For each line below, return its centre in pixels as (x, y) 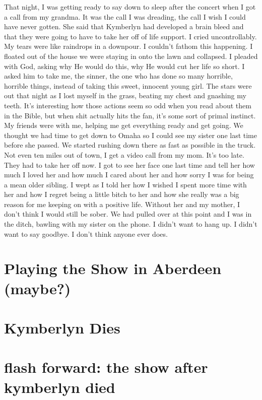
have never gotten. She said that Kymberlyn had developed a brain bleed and (124, 26)
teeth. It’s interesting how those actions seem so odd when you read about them (128, 105)
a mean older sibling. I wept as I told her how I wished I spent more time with (125, 184)
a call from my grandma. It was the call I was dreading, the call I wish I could (125, 16)
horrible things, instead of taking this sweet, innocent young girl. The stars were (128, 85)
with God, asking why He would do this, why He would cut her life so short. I (124, 66)
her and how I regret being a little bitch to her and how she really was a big (122, 194)
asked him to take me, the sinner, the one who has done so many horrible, (118, 76)
